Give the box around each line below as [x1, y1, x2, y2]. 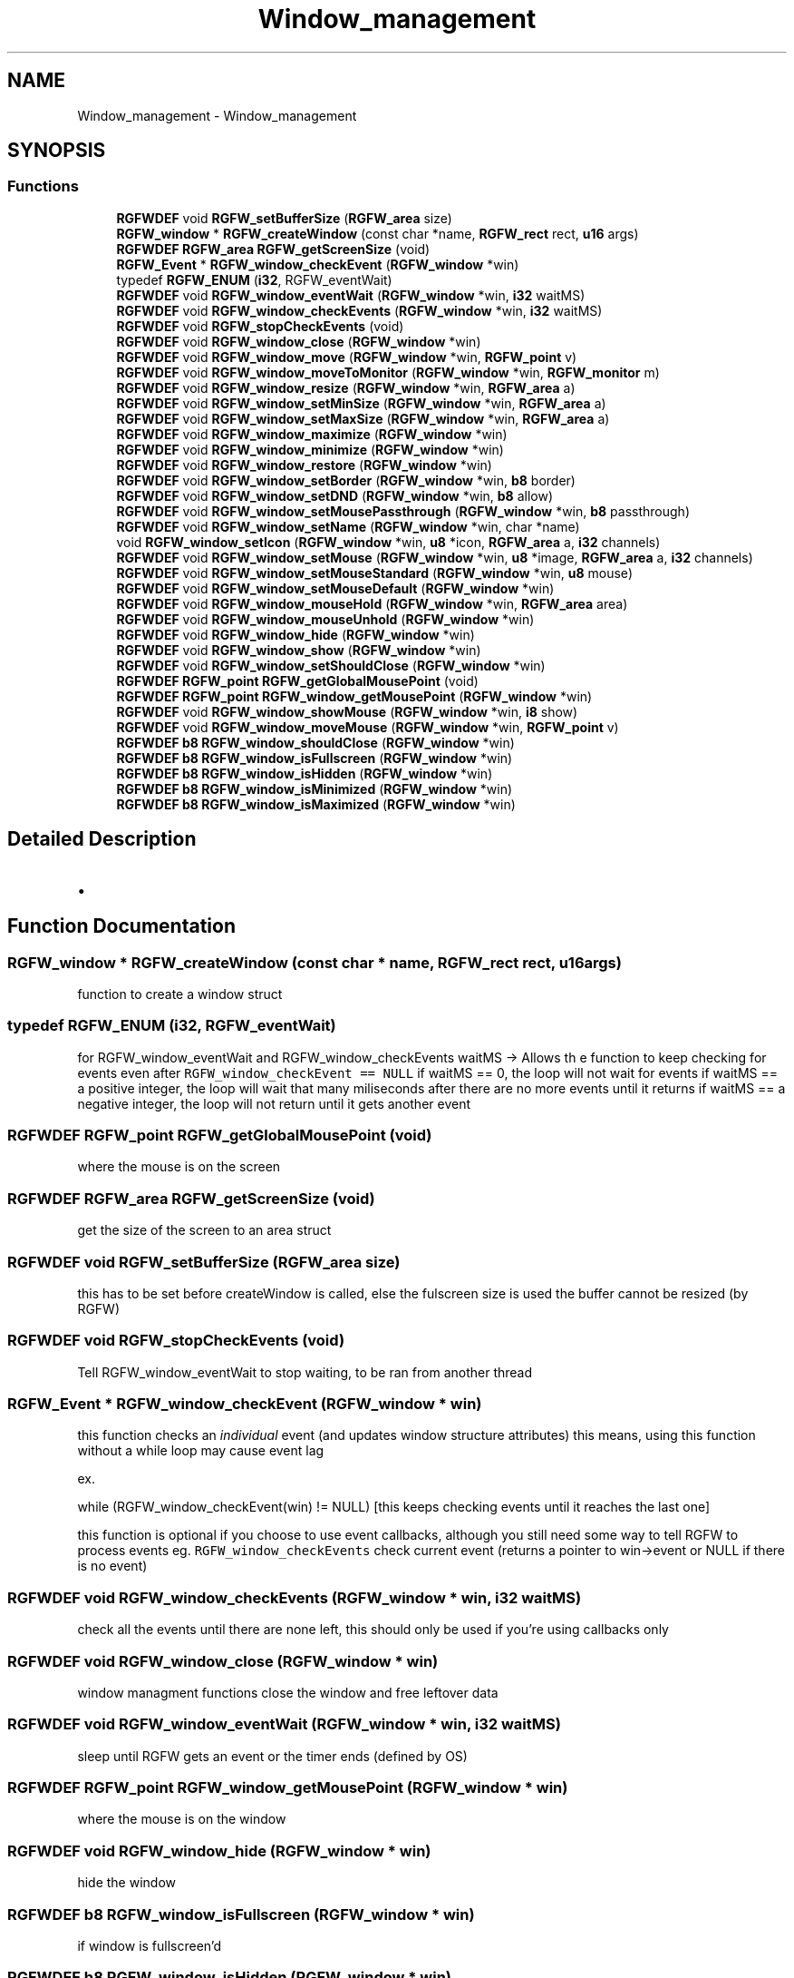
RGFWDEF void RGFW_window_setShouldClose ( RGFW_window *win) [116, 657, 546, 673]
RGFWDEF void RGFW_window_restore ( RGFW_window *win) [116, 456, 492, 473]
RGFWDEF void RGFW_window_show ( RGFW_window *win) [116, 641, 481, 658]
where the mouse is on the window [77, 1811, 286, 1827]
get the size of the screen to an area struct [77, 1222, 332, 1239]
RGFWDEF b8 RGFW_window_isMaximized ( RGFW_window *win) [116, 796, 516, 812]
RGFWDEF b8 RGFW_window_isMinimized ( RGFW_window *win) [116, 780, 513, 797]
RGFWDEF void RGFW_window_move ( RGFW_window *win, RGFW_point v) [116, 348, 577, 365]
